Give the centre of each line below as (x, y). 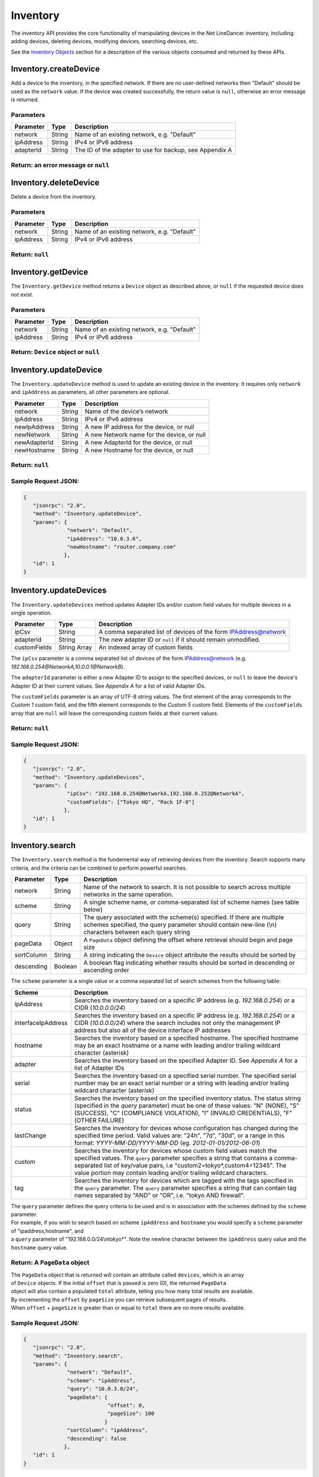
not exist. (22, 294)
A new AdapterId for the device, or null (139, 442)
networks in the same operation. (128, 894)
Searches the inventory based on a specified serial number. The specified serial (185, 1075)
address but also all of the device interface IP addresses (152, 1030)
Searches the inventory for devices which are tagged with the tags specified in (184, 1180)
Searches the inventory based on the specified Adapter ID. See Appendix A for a (186, 1060)
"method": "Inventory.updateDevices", (89, 777)
